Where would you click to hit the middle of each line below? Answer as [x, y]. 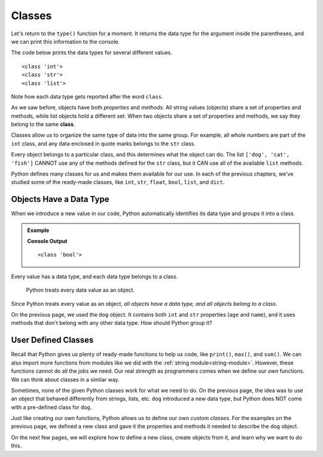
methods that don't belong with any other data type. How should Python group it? [112, 323]
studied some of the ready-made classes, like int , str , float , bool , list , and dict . [118, 182]
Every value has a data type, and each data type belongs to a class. [95, 276]
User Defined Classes [52, 340]
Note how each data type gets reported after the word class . [87, 96]
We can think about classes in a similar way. [65, 379]
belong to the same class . [43, 124]
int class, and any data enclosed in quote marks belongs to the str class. [103, 143]
